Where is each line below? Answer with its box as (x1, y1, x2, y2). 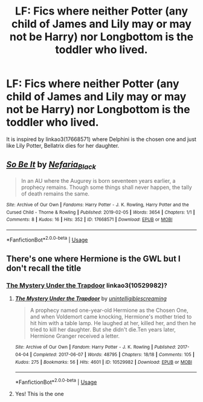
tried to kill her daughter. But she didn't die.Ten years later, (30, 326, 176, 334)
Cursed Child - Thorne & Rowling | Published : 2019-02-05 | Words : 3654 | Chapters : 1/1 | (6, 209, 195, 216)
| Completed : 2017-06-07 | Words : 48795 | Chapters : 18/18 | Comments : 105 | (30, 351, 195, 358)
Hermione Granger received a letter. (30, 332, 120, 340)
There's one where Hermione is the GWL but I (6, 253, 181, 264)
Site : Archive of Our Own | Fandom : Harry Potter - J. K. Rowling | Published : (14, 344, 176, 351)
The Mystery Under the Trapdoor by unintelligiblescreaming (14, 295, 167, 302)
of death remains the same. (21, 189, 89, 197)
